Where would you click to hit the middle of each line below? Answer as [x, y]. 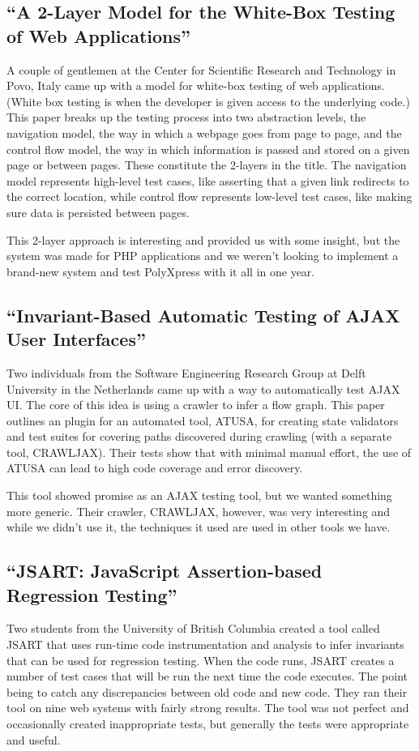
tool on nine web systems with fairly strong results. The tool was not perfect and [208, 708]
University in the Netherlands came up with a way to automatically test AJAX [203, 388]
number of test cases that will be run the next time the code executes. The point [207, 676]
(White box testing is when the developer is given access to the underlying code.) [208, 101]
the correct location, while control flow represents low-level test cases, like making [209, 196]
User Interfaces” [76, 339]
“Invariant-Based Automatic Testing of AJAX [203, 315]
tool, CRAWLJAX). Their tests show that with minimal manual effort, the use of [209, 452]
